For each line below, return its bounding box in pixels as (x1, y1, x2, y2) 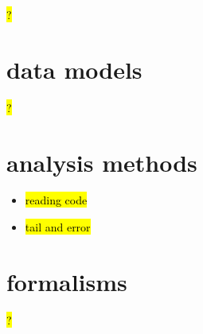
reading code (25, 192, 88, 208)
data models (6, 52, 142, 85)
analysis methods (6, 146, 197, 178)
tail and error (25, 219, 91, 235)
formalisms (6, 265, 127, 297)
